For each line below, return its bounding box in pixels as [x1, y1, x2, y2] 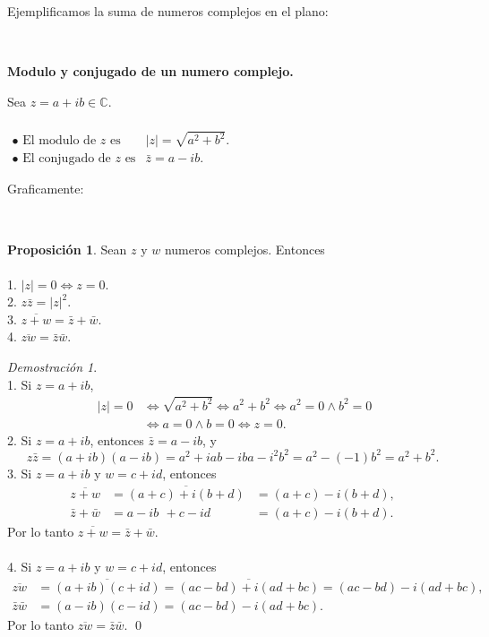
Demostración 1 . [7, 357, 98, 376]
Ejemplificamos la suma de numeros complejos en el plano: [7, 2, 329, 20]
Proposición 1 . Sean [7, 239, 127, 258]
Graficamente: [7, 179, 84, 198]
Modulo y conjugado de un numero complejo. [7, 62, 294, 81]
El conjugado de [22, 152, 111, 166]
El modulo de [22, 134, 97, 148]
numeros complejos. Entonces [164, 239, 325, 258]
